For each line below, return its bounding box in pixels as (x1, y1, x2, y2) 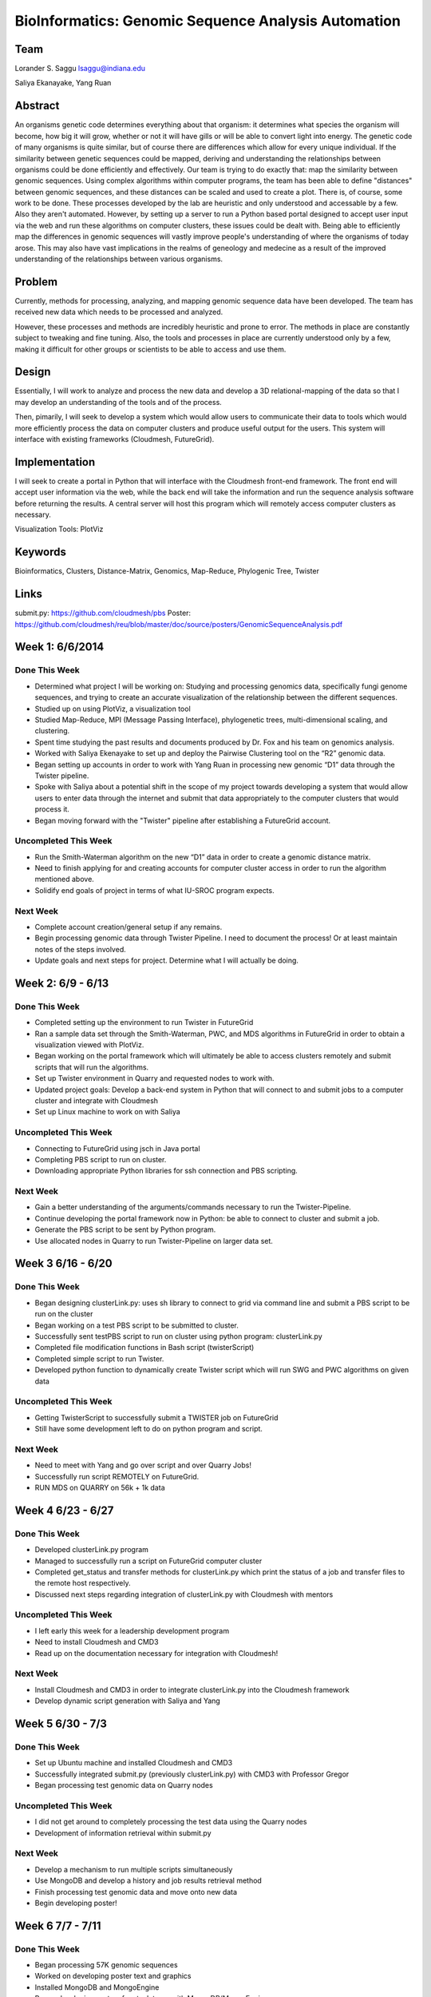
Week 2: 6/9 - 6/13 (14, 976, 109, 990)
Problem (14, 275, 58, 288)
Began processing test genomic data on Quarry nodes (34, 1781, 213, 1790)
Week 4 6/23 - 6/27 (14, 1503, 114, 1517)
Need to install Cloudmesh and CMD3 (34, 1638, 159, 1647)
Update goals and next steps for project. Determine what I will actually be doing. (34, 955, 299, 966)
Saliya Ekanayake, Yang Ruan (14, 78, 112, 88)
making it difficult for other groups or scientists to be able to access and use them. (14, 344, 287, 354)
